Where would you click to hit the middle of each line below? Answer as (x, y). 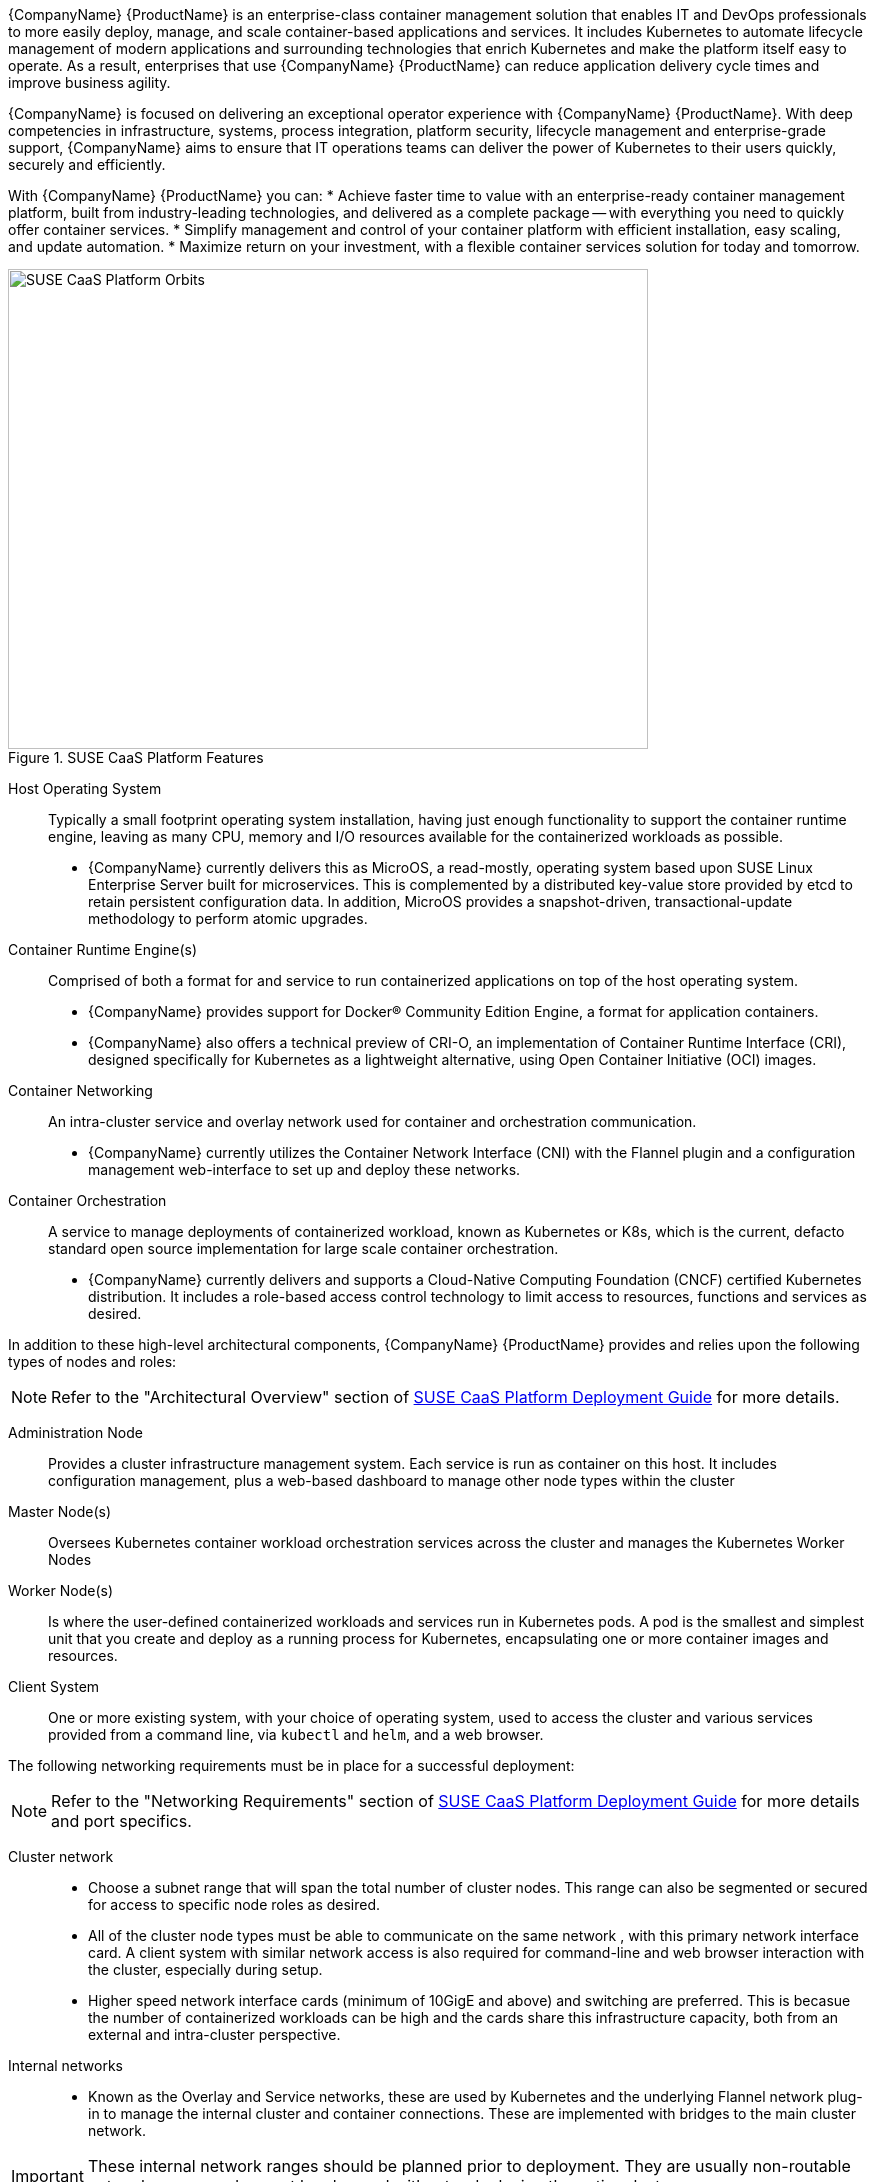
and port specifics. (121, 1821)
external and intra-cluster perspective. (214, 2034)
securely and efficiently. (87, 164)
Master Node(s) (59, 1511)
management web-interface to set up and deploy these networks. (304, 1169)
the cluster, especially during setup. (205, 1969)
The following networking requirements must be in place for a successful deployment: (291, 1765)
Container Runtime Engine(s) (103, 949)
